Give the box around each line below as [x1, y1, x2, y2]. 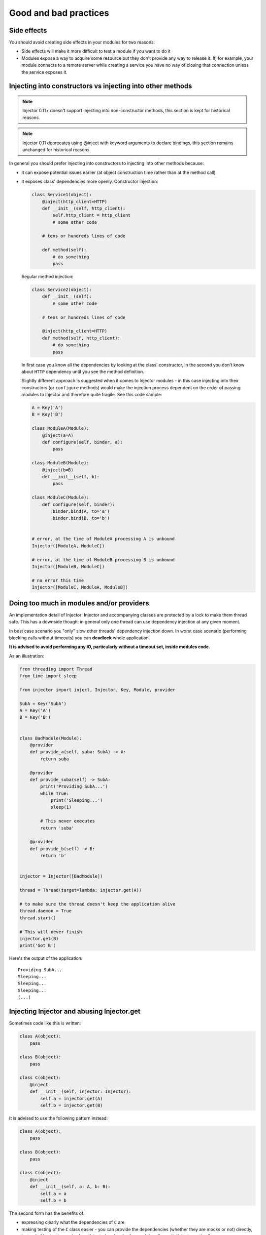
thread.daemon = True [19, 908, 72, 914]
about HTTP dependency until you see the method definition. [21, 369, 145, 374]
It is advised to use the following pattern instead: [9, 1115, 108, 1121]
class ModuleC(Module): [32, 494, 90, 500]
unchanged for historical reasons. [22, 146, 91, 153]
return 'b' [40, 853, 66, 859]
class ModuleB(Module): [32, 460, 90, 466]
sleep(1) [50, 804, 72, 810]
